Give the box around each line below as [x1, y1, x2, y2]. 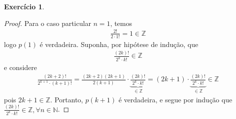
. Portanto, [50, 94, 83, 104]
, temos [110, 18, 133, 28]
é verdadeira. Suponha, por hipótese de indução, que [39, 39, 199, 49]
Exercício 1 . [4, 1, 44, 11]
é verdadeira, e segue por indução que [118, 94, 233, 104]
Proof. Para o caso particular [4, 18, 91, 28]
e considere [4, 62, 37, 72]
